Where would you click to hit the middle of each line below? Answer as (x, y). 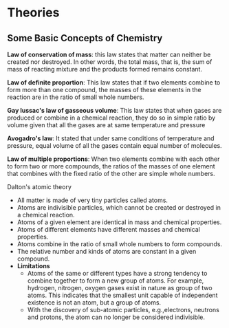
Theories (33, 13)
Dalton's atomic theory (40, 187)
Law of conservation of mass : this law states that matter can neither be (109, 54)
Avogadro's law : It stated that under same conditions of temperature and (111, 138)
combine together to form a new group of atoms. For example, (116, 281)
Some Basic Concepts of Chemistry (85, 38)
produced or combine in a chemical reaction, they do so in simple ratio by (111, 118)
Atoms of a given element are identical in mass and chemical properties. (119, 222)
